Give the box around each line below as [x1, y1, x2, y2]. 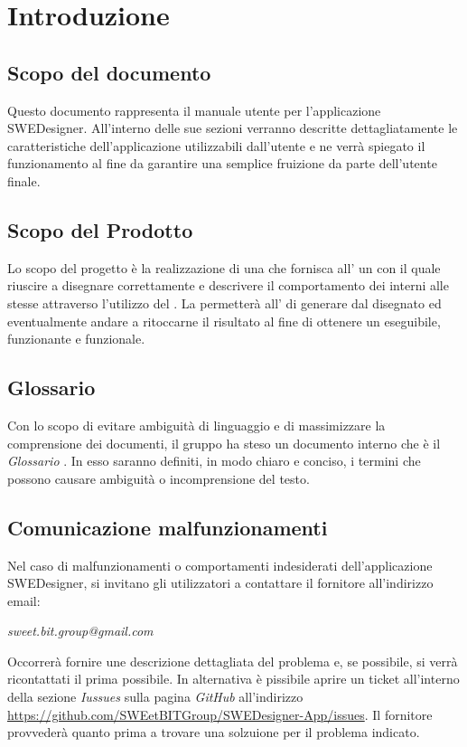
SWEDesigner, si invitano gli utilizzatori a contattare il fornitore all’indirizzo [7, 573, 434, 592]
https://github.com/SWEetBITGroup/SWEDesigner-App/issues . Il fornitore [7, 704, 433, 723]
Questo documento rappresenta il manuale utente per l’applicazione [7, 100, 381, 119]
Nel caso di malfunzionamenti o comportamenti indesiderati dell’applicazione [7, 555, 433, 574]
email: [7, 591, 41, 610]
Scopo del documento [7, 58, 211, 86]
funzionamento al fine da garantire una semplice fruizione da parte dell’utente [7, 154, 437, 173]
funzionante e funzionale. [7, 329, 145, 348]
